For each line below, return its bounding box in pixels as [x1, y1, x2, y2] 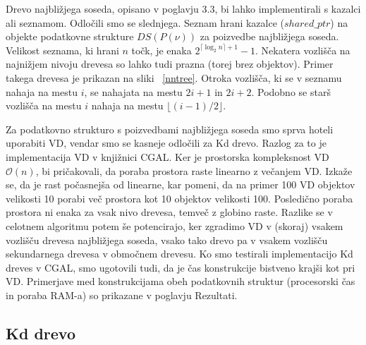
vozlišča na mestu [6, 98, 82, 113]
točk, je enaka [131, 42, 192, 57]
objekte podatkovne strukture [6, 29, 134, 44]
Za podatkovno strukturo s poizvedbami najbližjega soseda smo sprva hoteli [6, 121, 334, 136]
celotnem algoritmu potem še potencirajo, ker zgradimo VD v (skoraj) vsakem [6, 218, 343, 233]
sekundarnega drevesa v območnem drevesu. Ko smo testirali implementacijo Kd [6, 246, 353, 261]
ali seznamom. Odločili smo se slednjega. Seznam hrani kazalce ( [6, 15, 285, 30]
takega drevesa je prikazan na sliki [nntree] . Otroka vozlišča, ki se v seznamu [6, 70, 342, 85]
